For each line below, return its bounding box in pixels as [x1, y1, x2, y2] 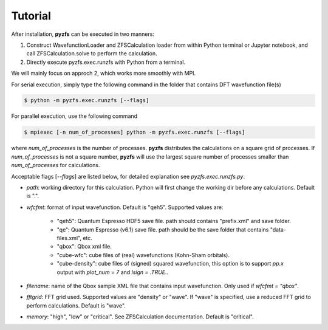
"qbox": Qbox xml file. [56, 243, 112, 250]
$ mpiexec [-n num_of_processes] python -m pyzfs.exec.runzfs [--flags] [24, 129, 245, 136]
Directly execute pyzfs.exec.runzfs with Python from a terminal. [26, 58, 186, 66]
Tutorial [11, 9, 52, 22]
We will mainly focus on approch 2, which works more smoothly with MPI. [11, 70, 196, 77]
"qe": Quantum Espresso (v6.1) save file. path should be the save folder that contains [56, 225, 269, 233]
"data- [270, 225, 287, 233]
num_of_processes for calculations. [11, 162, 100, 169]
